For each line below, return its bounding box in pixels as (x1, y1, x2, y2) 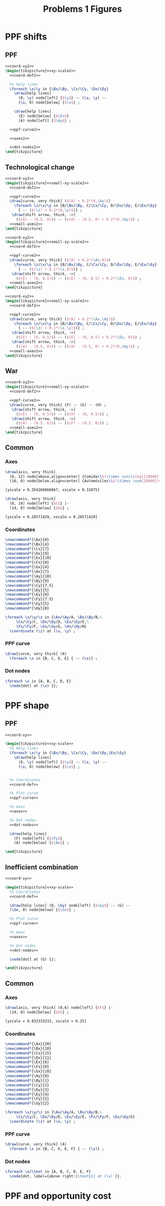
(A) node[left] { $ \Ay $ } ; (18, 118, 71, 123)
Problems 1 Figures (43, 3, 122, 15)
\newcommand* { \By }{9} (5, 578, 50, 583)
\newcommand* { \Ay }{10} (5, 573, 52, 579)
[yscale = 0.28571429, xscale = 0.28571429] (5, 514, 98, 519)
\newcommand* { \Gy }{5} (5, 602, 50, 606)
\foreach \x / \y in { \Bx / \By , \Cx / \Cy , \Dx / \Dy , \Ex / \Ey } (9, 751, 126, 756)
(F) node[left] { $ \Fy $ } (14, 836, 63, 841)
